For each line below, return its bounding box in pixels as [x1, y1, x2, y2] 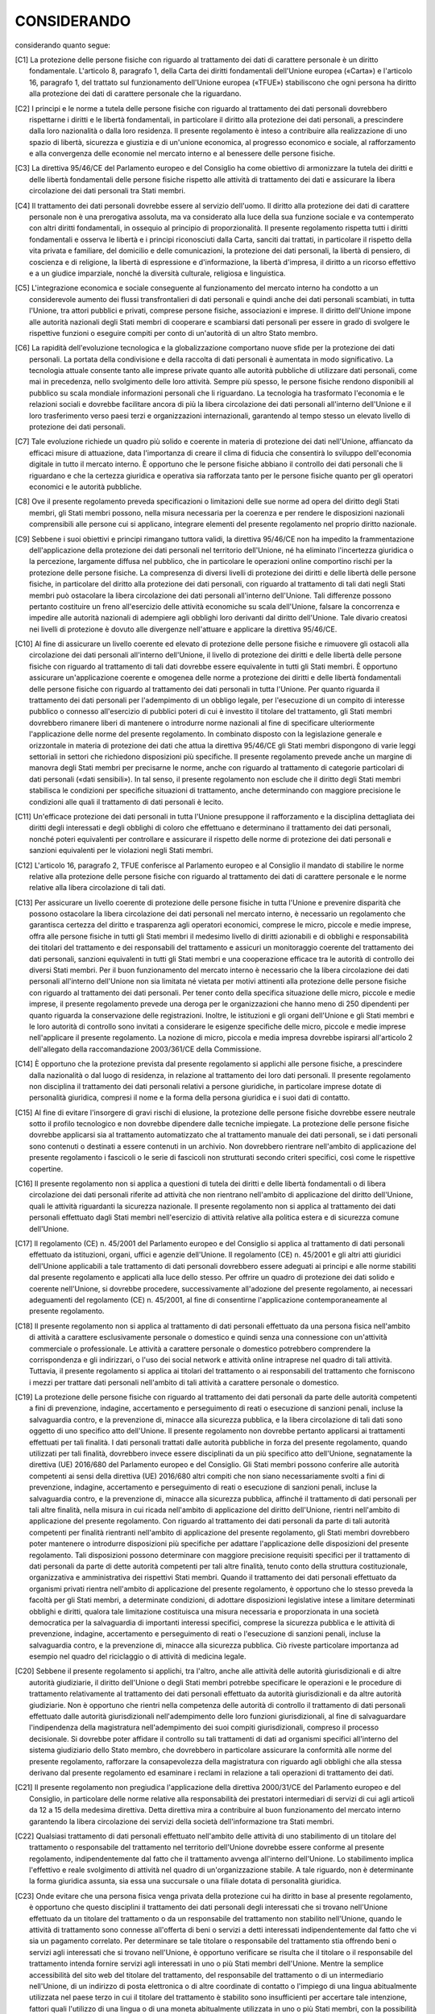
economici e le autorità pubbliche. [29, 482, 143, 491]
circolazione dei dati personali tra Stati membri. [29, 186, 186, 196]
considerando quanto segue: [14, 40, 110, 50]
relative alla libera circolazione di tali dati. [29, 883, 166, 893]
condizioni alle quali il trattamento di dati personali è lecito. [29, 797, 224, 806]
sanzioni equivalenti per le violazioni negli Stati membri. [29, 846, 213, 856]
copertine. [29, 1164, 64, 1174]
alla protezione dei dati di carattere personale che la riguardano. [29, 89, 242, 98]
